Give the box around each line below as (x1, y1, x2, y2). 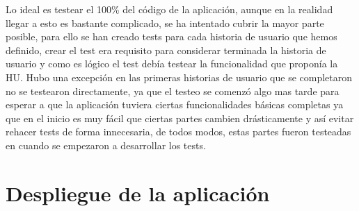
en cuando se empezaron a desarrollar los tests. (6, 137, 206, 152)
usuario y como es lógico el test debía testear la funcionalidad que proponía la (6, 56, 338, 71)
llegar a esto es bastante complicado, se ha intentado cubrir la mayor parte (6, 15, 324, 30)
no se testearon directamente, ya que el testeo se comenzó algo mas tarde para (6, 83, 340, 98)
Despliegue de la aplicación (6, 178, 270, 207)
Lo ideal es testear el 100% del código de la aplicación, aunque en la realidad (6, 2, 333, 16)
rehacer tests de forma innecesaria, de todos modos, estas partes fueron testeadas (6, 124, 351, 139)
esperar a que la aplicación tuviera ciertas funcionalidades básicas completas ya (6, 97, 344, 112)
